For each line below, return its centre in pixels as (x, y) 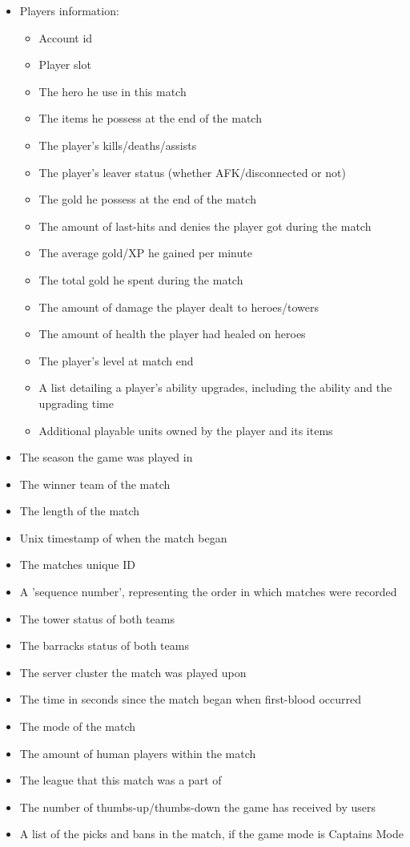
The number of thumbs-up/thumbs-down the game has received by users (197, 807)
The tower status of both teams (97, 618)
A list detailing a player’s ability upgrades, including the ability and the (215, 387)
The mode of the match (78, 726)
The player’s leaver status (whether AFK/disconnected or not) (192, 172)
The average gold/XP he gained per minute (145, 253)
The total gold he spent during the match (141, 279)
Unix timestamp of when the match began (123, 537)
